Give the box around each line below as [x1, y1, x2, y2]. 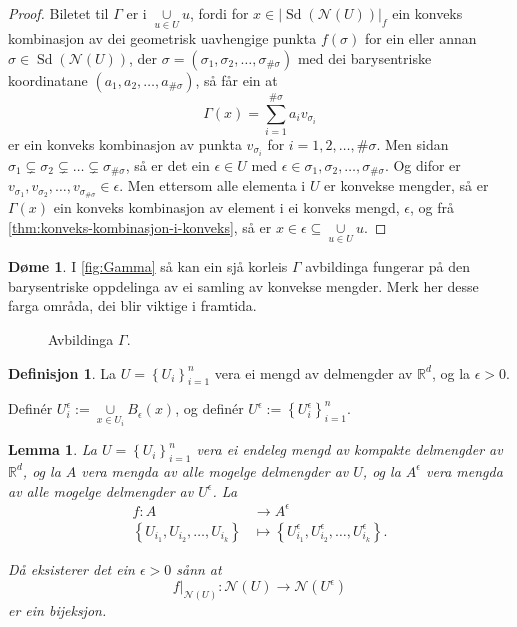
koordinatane [8, 69, 88, 90]
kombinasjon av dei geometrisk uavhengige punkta [8, 28, 317, 49]
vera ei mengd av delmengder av [214, 362, 413, 383]
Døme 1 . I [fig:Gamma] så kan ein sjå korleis [8, 256, 288, 277]
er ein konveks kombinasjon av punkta [8, 133, 242, 154]
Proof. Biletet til [8, 3, 109, 23]
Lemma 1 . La [8, 439, 97, 460]
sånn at [176, 558, 222, 579]
